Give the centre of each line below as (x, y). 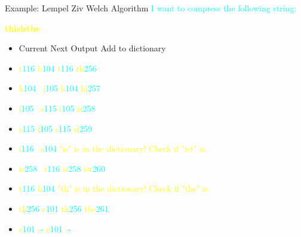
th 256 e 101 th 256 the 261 (64, 208)
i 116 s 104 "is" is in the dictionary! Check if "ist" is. (113, 148)
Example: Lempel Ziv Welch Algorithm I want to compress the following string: (151, 8)
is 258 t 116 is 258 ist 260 (62, 168)
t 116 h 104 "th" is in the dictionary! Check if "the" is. (115, 188)
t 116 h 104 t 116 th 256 (58, 68)
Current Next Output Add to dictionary (92, 48)
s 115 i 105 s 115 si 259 (56, 128)
